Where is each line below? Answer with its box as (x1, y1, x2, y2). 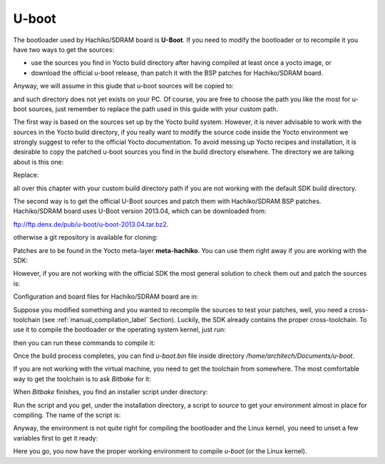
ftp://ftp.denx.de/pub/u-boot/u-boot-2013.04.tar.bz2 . (13, 220, 169, 228)
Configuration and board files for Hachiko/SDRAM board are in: (13, 292, 199, 301)
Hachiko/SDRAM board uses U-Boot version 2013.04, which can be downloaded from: (13, 207, 267, 215)
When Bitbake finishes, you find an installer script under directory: (13, 388, 208, 396)
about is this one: (13, 158, 64, 166)
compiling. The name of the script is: (13, 411, 121, 420)
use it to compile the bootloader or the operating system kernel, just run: (13, 325, 226, 334)
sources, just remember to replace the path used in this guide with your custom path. (28, 104, 278, 113)
